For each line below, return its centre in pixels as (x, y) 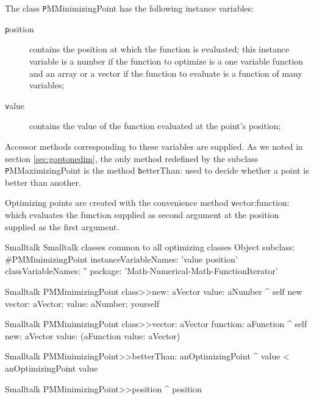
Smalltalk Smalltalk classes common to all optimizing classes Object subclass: (150, 247)
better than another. (43, 182)
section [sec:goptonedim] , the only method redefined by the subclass (132, 158)
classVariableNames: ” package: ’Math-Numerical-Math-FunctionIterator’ (141, 271)
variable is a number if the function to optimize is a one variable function (166, 61)
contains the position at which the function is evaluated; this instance (159, 49)
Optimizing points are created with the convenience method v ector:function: (147, 203)
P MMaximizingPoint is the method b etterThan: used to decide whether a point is (157, 170)
